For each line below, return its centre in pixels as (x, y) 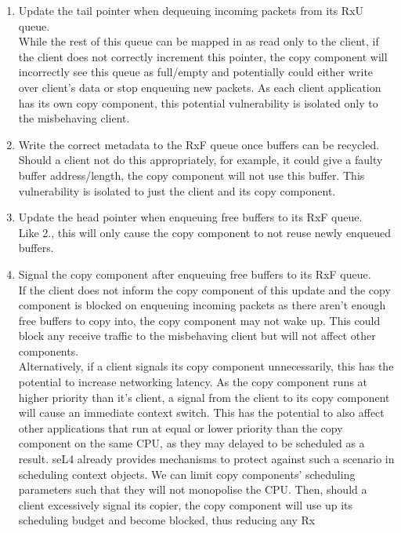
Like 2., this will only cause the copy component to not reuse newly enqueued (205, 232)
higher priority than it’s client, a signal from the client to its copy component (204, 397)
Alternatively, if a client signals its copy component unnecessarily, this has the (206, 366)
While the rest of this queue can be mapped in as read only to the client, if (199, 41)
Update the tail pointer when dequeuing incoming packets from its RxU (191, 10)
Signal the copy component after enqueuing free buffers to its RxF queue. (195, 274)
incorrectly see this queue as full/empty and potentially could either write (196, 72)
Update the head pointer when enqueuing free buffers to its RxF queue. (190, 217)
